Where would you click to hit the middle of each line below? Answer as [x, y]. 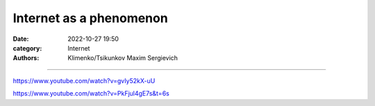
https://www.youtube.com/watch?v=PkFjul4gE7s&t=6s [91, 94]
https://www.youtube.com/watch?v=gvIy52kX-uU [84, 80]
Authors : [26, 58]
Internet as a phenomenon [90, 18]
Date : [21, 39]
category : [27, 48]
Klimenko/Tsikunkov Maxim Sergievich [123, 58]
